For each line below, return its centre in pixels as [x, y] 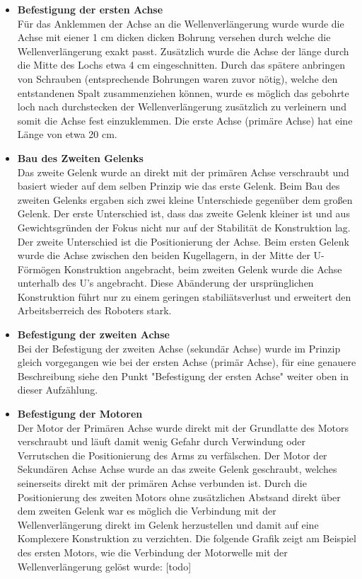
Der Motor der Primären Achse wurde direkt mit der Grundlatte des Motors [183, 427]
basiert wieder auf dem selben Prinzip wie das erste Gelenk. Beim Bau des [179, 186]
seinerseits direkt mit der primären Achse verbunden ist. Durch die [162, 483]
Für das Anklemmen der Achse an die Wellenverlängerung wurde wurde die [181, 23]
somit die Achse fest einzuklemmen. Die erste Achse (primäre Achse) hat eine [185, 120]
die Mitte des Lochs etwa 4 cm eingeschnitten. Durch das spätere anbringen [181, 65]
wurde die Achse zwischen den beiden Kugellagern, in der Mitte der [164, 255]
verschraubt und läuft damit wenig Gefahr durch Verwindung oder [162, 441]
